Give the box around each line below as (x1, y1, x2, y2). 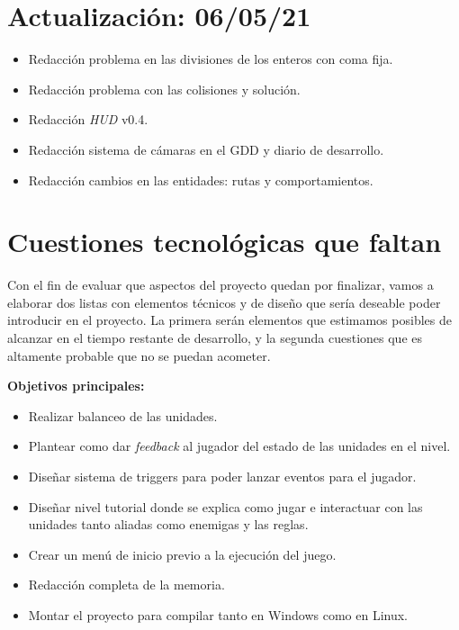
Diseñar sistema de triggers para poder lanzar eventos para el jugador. (28, 466, 417, 485)
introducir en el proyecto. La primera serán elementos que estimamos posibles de (7, 310, 452, 329)
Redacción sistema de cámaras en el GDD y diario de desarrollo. (28, 139, 384, 158)
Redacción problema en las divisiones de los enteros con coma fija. (28, 49, 393, 68)
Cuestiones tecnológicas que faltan (7, 223, 442, 260)
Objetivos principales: (7, 376, 145, 395)
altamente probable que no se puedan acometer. (7, 346, 271, 364)
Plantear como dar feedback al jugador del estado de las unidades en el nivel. (28, 436, 451, 455)
